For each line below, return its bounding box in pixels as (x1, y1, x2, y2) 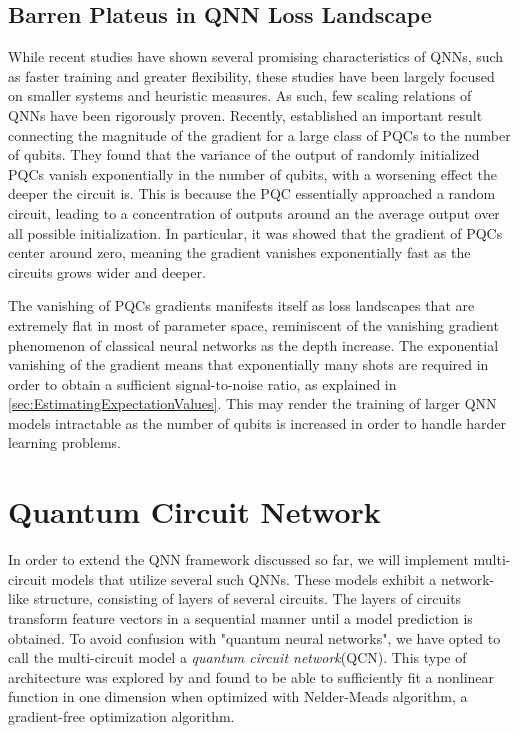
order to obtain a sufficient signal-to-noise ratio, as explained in (8, 373, 397, 394)
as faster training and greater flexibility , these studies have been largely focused (8, 65, 495, 86)
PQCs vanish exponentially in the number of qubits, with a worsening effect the (8, 163, 498, 184)
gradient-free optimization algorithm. (8, 705, 235, 726)
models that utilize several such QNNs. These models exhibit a (51, 568, 437, 589)
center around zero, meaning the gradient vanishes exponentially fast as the (8, 242, 471, 263)
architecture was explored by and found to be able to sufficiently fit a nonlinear (8, 666, 495, 687)
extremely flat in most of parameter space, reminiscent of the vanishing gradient (8, 314, 499, 335)
